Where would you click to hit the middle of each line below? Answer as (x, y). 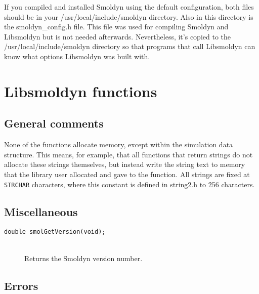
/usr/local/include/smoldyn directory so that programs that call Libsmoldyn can (130, 46)
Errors (21, 285)
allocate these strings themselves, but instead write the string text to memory (125, 164)
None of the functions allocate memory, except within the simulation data (119, 144)
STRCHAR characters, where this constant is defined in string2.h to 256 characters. (129, 184)
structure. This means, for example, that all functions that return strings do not (128, 154)
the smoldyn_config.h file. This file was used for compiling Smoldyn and (116, 27)
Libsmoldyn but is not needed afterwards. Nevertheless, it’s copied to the (117, 36)
